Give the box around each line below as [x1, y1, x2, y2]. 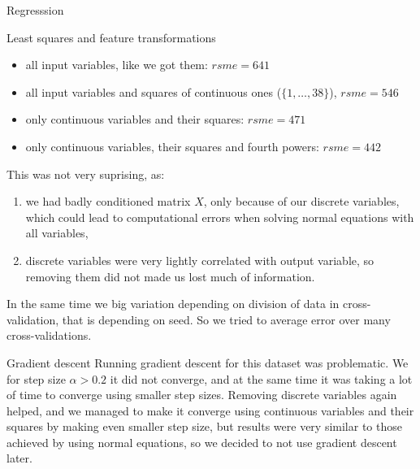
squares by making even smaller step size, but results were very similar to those [6, 418, 402, 435]
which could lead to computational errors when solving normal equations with [25, 208, 414, 225]
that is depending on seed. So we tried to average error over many [62, 310, 391, 328]
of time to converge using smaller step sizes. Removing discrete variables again [6, 386, 397, 403]
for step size [6, 370, 66, 387]
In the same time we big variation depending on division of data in [6, 295, 340, 312]
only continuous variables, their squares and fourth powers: [25, 137, 319, 154]
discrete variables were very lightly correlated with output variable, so [25, 251, 375, 268]
